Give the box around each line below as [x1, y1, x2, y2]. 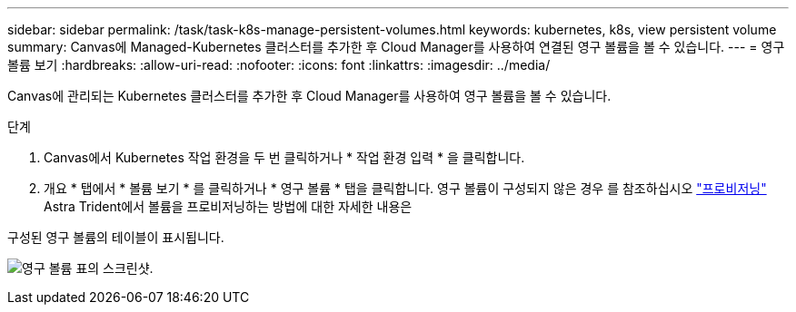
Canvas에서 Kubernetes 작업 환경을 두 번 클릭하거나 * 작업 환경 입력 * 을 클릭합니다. [44, 150, 525, 165]
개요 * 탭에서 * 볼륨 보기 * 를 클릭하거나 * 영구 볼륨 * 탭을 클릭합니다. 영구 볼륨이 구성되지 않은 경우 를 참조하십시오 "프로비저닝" [44, 180, 767, 196]
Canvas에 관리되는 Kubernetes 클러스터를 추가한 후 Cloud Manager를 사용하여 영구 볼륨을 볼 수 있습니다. [7, 88, 612, 103]
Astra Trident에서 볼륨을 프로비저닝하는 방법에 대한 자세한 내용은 [44, 199, 413, 214]
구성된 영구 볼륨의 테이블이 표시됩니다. [7, 229, 224, 245]
